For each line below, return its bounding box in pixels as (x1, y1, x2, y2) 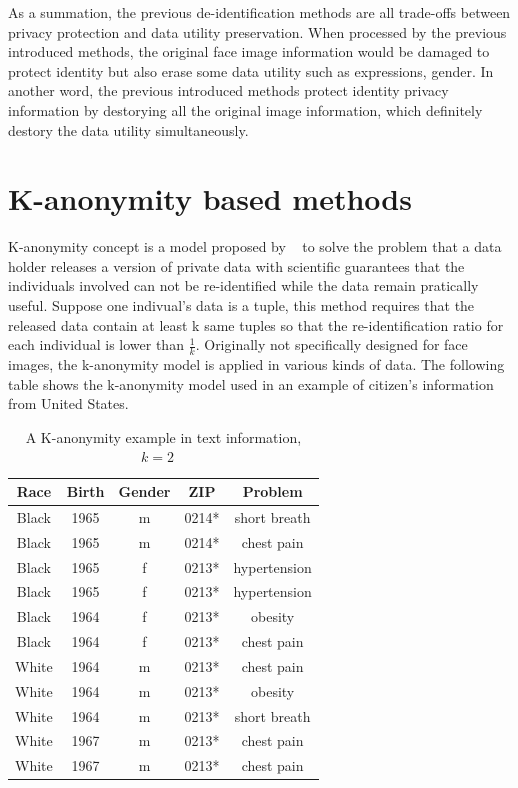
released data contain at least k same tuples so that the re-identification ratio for (8, 314, 504, 335)
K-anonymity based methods (8, 178, 412, 219)
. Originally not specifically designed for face (195, 334, 468, 355)
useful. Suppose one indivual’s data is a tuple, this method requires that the (8, 295, 475, 316)
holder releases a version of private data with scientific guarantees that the (8, 255, 465, 276)
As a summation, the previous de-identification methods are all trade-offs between (8, 2, 511, 22)
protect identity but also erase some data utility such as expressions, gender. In (8, 60, 494, 81)
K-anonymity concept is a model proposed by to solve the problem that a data (8, 236, 502, 257)
